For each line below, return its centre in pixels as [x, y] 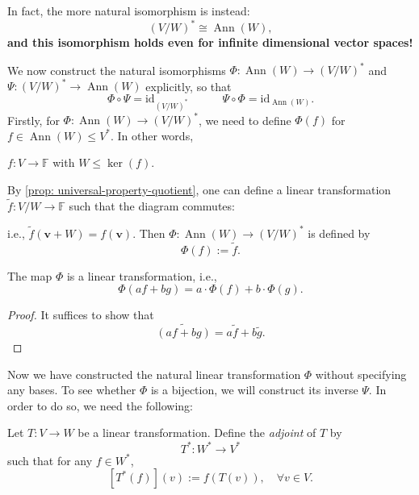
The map [30, 275]
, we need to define [245, 120]
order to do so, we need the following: [100, 405]
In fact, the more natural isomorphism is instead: [129, 10]
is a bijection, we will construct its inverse [254, 390]
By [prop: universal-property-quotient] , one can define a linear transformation [199, 189]
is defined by [339, 233]
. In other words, [152, 135]
